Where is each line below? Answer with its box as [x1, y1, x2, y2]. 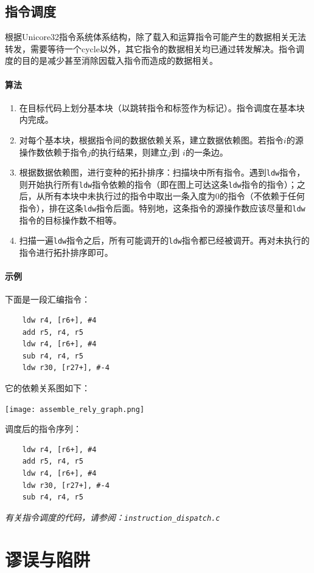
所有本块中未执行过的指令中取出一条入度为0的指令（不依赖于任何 [44, 190, 305, 202]
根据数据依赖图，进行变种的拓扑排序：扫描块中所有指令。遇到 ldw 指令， [19, 166, 305, 179]
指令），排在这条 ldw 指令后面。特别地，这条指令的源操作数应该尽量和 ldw [19, 202, 305, 214]
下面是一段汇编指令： [5, 293, 90, 306]
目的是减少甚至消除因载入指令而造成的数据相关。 [21, 54, 218, 67]
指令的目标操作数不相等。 [19, 213, 122, 226]
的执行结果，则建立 [91, 145, 168, 158]
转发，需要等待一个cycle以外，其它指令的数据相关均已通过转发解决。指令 [5, 42, 296, 55]
